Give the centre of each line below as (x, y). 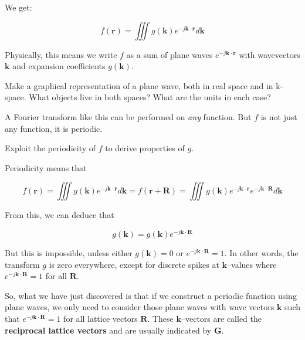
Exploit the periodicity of (50, 148)
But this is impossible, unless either (69, 253)
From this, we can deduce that (60, 215)
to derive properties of (145, 148)
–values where (252, 264)
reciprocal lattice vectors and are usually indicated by (108, 330)
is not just (279, 116)
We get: (18, 7)
